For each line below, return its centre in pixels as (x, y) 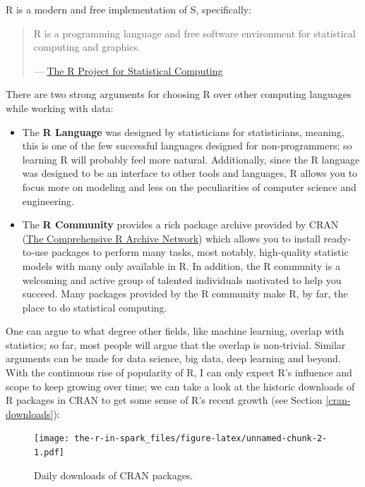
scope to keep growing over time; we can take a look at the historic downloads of (180, 386)
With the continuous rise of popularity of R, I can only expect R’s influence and (179, 372)
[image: (52, 439)
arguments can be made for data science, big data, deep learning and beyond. (173, 358)
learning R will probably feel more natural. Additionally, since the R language (191, 159)
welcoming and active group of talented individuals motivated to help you (182, 279)
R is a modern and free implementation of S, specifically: (129, 9)
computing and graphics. (87, 47)
